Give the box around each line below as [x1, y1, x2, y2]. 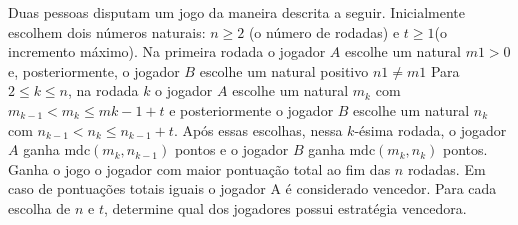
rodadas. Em [407, 158, 486, 179]
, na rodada [68, 80, 139, 101]
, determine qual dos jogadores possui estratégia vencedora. [103, 197, 467, 218]
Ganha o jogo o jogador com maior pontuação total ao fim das [8, 158, 391, 179]
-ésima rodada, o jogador [354, 119, 507, 140]
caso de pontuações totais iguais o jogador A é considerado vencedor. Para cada [8, 178, 497, 199]
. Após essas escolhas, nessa [173, 119, 343, 140]
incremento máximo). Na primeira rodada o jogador [8, 41, 326, 62]
